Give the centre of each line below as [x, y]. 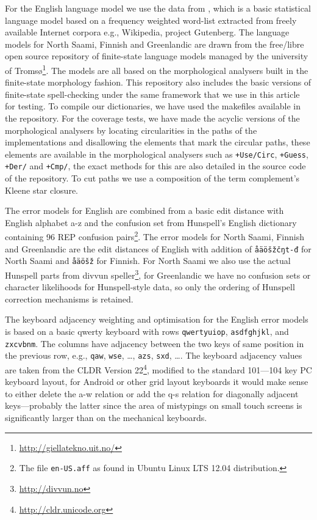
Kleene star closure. [41, 190]
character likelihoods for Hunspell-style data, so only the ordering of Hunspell [150, 287]
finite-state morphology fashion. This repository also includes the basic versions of [158, 82]
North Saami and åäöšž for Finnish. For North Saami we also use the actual [148, 261]
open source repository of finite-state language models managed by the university [157, 56]
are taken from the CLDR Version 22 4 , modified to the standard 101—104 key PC [158, 369]
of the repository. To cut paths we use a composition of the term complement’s [152, 178]
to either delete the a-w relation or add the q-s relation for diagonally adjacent [152, 393]
